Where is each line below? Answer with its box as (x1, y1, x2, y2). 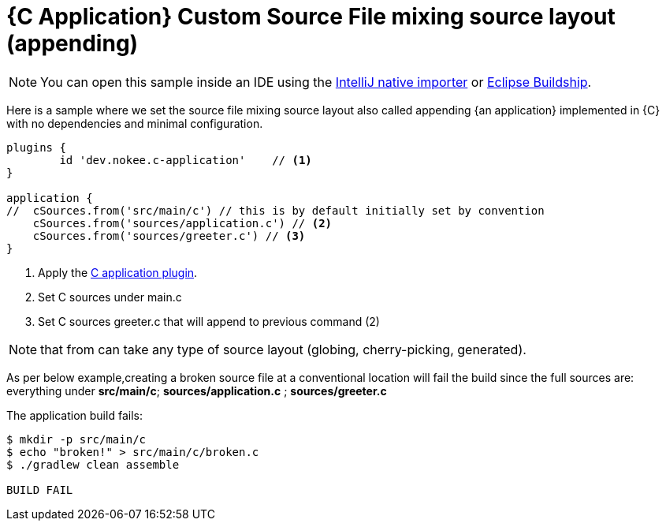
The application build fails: (6, 408, 143, 422)
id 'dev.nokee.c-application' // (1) (59, 153, 312, 166)
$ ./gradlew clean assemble (6, 458, 180, 471)
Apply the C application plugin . (38, 265, 198, 279)
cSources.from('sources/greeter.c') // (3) (32, 229, 306, 242)
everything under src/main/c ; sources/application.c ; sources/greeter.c (6, 383, 387, 398)
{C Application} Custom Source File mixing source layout (6, 3, 616, 30)
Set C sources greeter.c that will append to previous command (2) (38, 314, 380, 328)
